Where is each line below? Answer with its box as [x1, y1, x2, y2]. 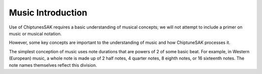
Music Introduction [9, 7, 87, 18]
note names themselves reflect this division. [9, 62, 97, 68]
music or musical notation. [9, 30, 62, 36]
